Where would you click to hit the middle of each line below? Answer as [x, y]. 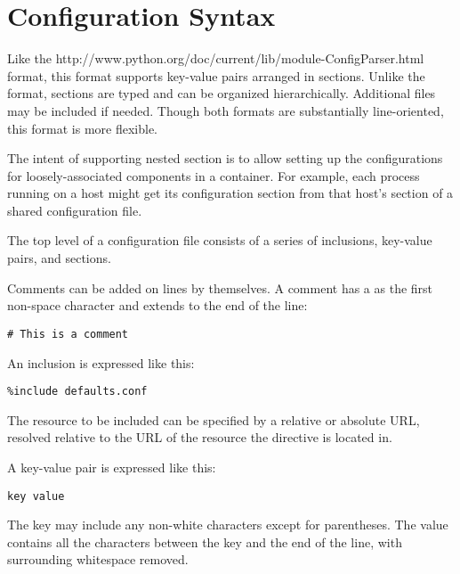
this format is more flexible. [83, 128]
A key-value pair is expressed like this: [112, 467]
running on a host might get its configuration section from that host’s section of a [230, 193]
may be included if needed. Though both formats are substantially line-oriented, [226, 110]
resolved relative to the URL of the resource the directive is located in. [200, 437]
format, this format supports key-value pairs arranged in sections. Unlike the [216, 75]
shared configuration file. [75, 210]
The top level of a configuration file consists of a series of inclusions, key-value [220, 240]
